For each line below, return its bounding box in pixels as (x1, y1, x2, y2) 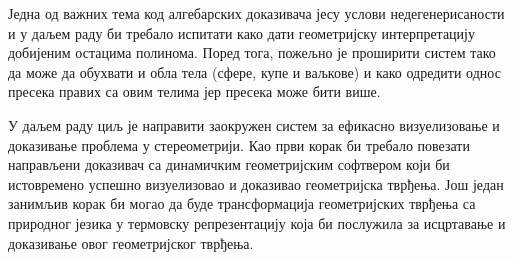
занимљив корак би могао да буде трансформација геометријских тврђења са (8, 193, 476, 214)
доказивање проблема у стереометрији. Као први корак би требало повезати (8, 134, 470, 155)
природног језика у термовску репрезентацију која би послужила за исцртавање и (8, 212, 506, 233)
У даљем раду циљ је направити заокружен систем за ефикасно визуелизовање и (8, 114, 500, 135)
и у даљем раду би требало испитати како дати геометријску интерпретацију (8, 22, 475, 43)
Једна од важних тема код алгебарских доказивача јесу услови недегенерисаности (8, 3, 505, 23)
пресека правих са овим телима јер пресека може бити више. (8, 81, 381, 102)
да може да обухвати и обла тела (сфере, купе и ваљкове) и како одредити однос (8, 61, 501, 82)
